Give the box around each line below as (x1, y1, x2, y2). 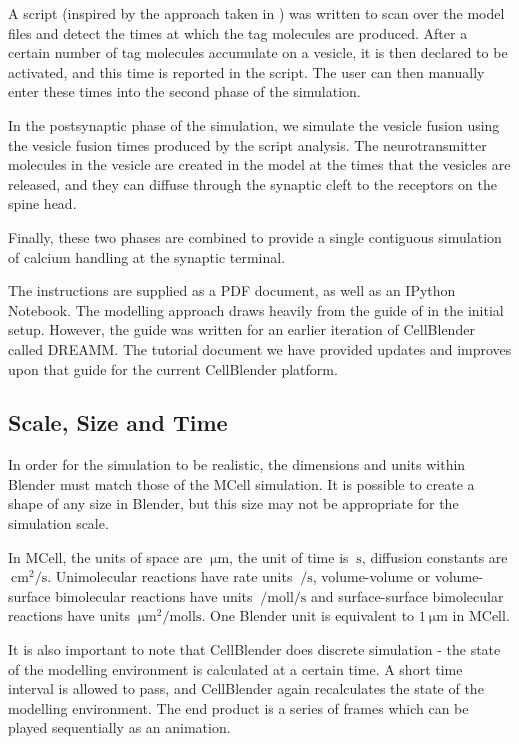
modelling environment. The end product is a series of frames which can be (8, 697, 469, 718)
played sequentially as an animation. (8, 717, 231, 738)
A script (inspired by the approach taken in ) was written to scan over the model (8, 3, 505, 23)
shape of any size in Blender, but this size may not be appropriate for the (8, 493, 459, 514)
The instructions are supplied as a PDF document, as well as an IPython (8, 280, 456, 301)
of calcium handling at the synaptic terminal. (8, 246, 286, 267)
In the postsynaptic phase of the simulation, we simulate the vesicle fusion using (8, 114, 500, 135)
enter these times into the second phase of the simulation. (8, 81, 361, 102)
